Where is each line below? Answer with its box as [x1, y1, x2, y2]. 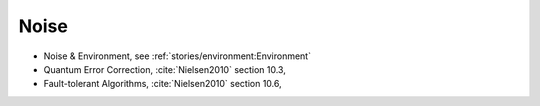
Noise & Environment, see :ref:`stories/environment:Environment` [43, 50, 312, 62]
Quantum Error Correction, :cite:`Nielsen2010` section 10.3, [43, 63, 287, 75]
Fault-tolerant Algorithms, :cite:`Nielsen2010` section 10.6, [43, 78, 282, 90]
